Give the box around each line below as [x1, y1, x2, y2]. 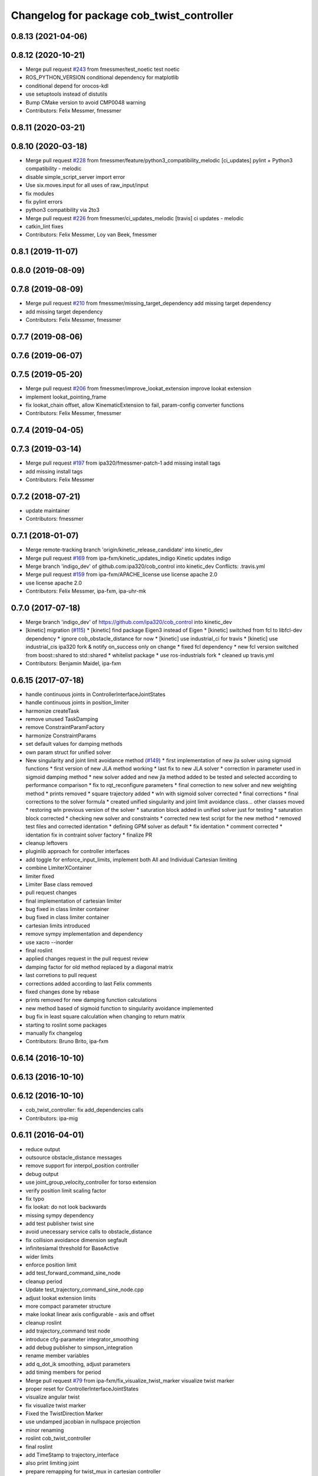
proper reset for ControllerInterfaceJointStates [25, 1385, 139, 1392]
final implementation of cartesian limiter [25, 897, 122, 904]
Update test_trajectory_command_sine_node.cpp [25, 1286, 144, 1293]
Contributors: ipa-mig [25, 1115, 78, 1122]
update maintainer [25, 507, 70, 514]
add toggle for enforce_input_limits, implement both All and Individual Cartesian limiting [25, 856, 238, 863]
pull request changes [25, 889, 77, 896]
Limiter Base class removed [25, 880, 93, 888]
